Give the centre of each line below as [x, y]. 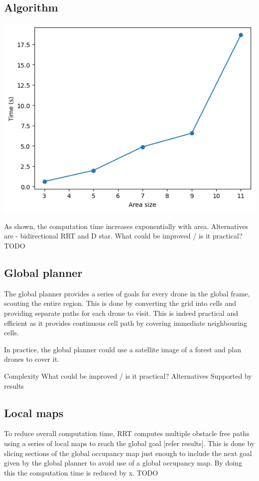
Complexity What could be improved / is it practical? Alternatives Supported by [128, 375]
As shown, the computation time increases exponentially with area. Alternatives [126, 226]
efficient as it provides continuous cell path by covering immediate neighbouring [126, 323]
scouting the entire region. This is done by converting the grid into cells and [120, 303]
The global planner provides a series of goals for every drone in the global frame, [127, 293]
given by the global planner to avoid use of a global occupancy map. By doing [123, 463]
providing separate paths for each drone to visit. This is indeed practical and [121, 313]
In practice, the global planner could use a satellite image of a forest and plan [123, 349]
